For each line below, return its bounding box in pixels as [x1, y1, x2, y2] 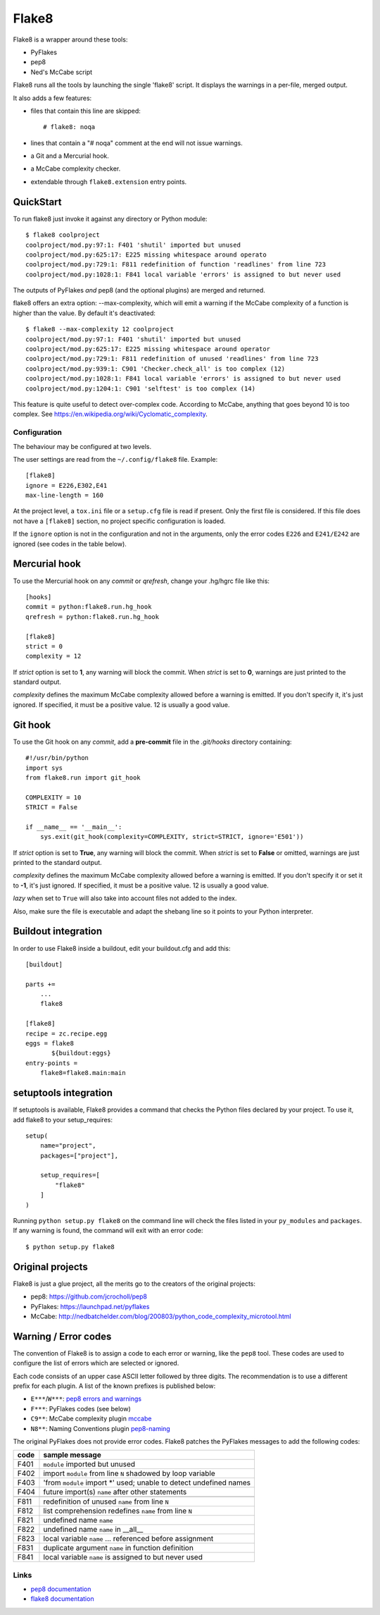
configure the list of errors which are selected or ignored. [13, 1359, 179, 1368]
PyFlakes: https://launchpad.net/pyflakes [30, 1302, 150, 1310]
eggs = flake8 [25, 1040, 74, 1048]
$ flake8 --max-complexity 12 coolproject [25, 325, 175, 333]
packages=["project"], [39, 1151, 119, 1160]
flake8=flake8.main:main [39, 1069, 126, 1077]
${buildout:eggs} [51, 1049, 111, 1057]
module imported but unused [43, 1459, 136, 1469]
